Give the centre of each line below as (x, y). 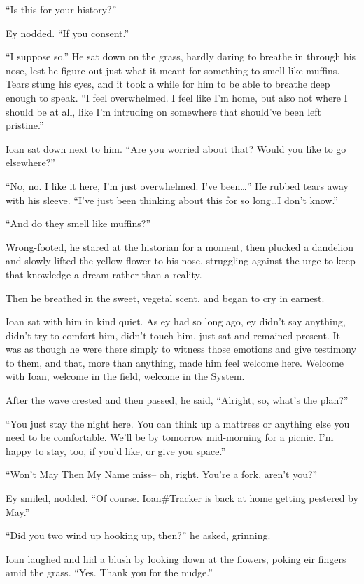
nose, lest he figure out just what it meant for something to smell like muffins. (173, 70)
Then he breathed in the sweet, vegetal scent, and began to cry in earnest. (165, 298)
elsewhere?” (30, 162)
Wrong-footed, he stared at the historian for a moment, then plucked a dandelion (180, 246)
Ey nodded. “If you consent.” (68, 33)
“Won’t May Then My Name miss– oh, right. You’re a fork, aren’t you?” (162, 474)
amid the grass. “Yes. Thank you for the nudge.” (109, 572)
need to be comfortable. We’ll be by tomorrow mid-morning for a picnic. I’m (170, 437)
